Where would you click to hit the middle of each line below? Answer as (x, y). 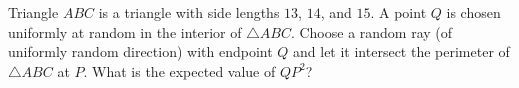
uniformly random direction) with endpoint (140, 51)
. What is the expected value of (179, 70)
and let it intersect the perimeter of (401, 51)
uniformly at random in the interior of (125, 31)
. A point (398, 12)
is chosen (473, 12)
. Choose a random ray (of (371, 31)
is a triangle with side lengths (189, 12)
